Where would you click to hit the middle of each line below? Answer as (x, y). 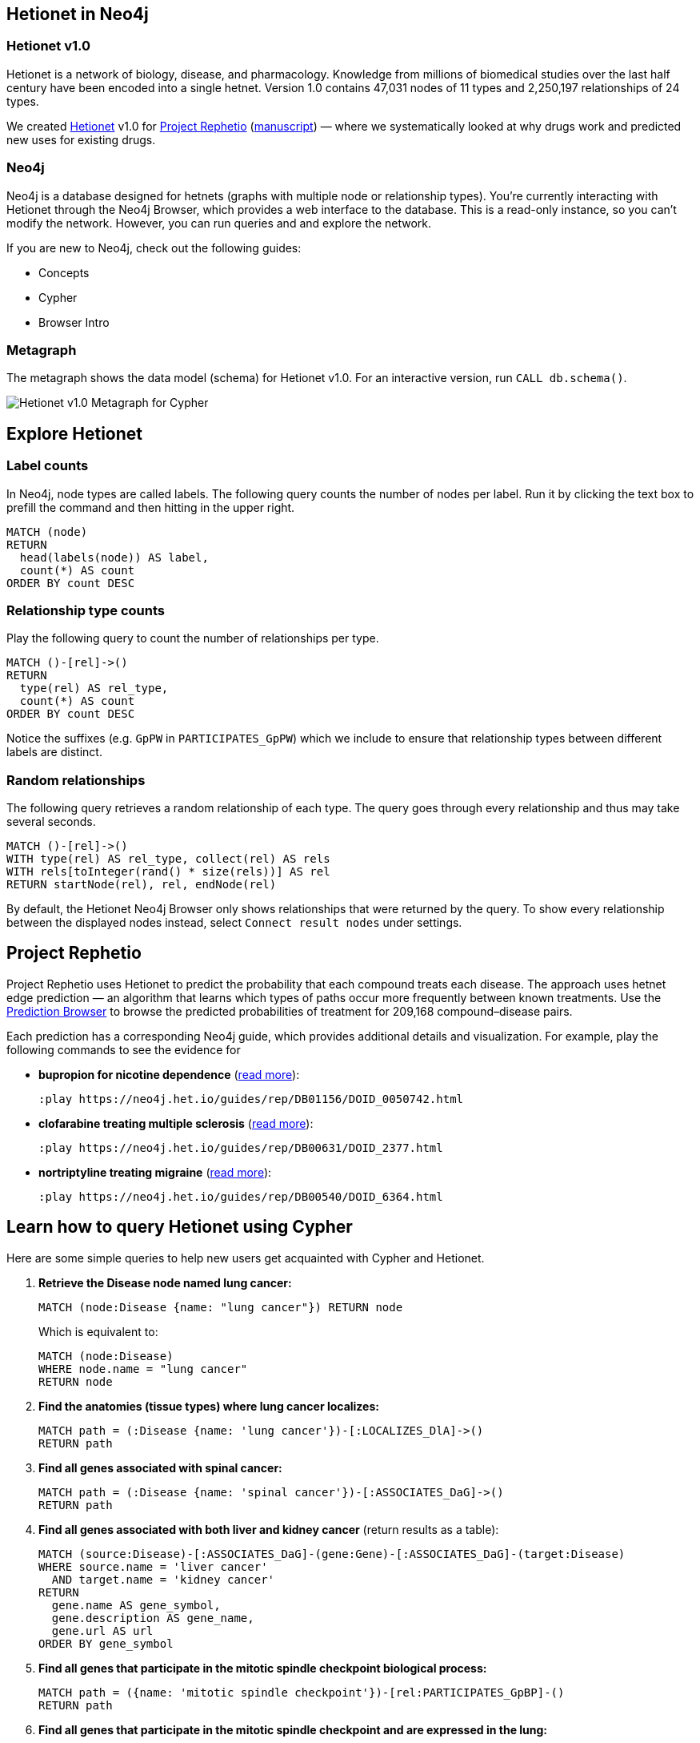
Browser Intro (74, 322)
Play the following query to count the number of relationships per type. (193, 638)
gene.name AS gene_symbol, (136, 1605)
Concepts (64, 272)
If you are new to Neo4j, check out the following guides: (154, 248)
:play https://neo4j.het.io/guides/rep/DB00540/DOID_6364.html (241, 1196)
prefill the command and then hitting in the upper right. (151, 507)
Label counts (48, 466)
